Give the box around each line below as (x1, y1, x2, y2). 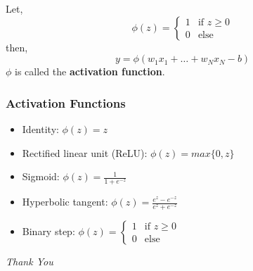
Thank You (6, 253, 53, 268)
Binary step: (22, 223, 75, 238)
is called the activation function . (15, 64, 165, 79)
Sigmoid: (22, 169, 60, 184)
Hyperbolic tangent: (22, 194, 108, 209)
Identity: (22, 122, 59, 136)
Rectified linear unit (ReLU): (22, 145, 148, 160)
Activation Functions (6, 94, 126, 111)
